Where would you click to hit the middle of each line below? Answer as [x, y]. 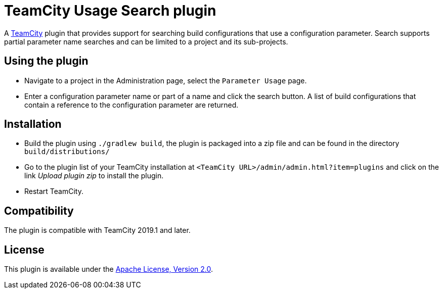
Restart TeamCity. [54, 191]
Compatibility [39, 211]
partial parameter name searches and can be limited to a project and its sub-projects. [146, 41]
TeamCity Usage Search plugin [110, 11]
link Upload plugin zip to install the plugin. [94, 176]
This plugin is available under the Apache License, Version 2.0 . [109, 269]
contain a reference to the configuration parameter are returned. [131, 105]
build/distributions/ [67, 152]
